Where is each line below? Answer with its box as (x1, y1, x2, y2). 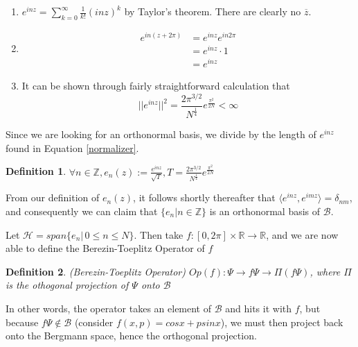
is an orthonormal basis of (209, 204, 321, 219)
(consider (74, 314, 114, 329)
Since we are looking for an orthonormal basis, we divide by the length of (6, 127, 316, 142)
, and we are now (266, 227, 339, 242)
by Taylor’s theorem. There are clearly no (124, 4, 301, 18)
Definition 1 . (6, 164, 66, 178)
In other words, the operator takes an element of (6, 301, 212, 315)
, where (310, 264, 341, 278)
